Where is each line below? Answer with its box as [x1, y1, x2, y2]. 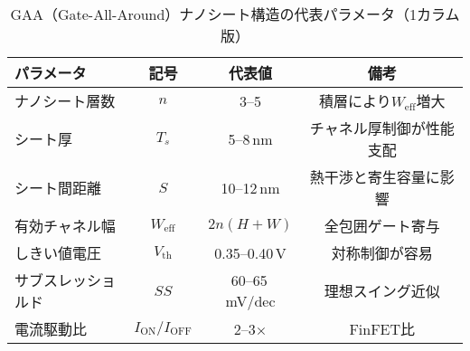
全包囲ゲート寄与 [324, 215, 440, 236]
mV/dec [225, 290, 276, 311]
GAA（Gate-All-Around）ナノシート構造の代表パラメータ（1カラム [10, 4, 460, 24]
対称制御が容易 [331, 242, 433, 263]
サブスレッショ [14, 270, 117, 290]
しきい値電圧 [14, 242, 102, 263]
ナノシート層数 [14, 90, 116, 111]
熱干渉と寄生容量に [309, 166, 440, 187]
